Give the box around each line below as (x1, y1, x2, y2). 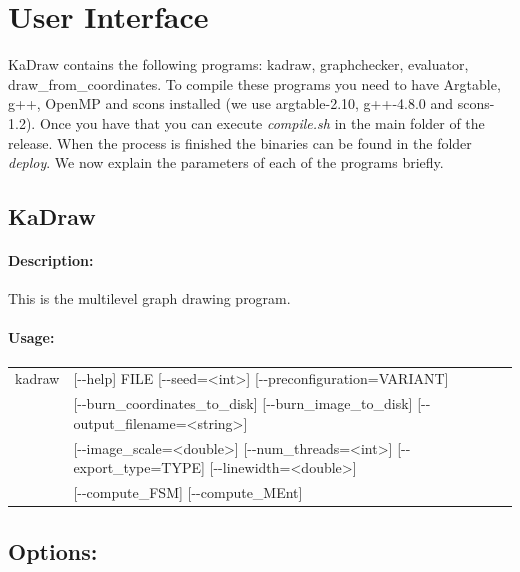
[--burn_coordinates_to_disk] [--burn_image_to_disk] (73, 393, 413, 414)
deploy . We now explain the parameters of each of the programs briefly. (8, 152, 444, 173)
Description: (8, 250, 94, 271)
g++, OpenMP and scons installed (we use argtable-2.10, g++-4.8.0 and (8, 93, 454, 114)
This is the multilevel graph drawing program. (8, 288, 291, 309)
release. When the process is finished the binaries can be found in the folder (8, 132, 472, 153)
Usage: (8, 327, 55, 348)
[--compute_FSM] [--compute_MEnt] (73, 482, 303, 503)
